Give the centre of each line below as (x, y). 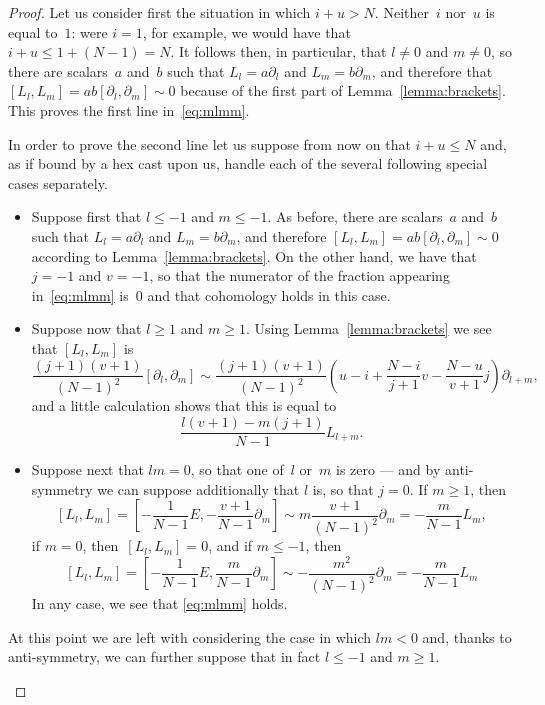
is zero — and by (388, 469)
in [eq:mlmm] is (80, 294)
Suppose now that (86, 328)
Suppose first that (86, 216)
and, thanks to (467, 636)
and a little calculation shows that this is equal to (184, 405)
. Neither (401, 12)
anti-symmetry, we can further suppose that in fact (164, 656)
